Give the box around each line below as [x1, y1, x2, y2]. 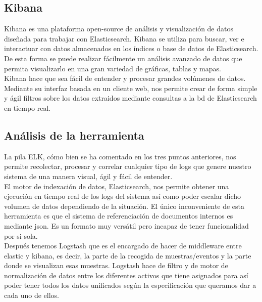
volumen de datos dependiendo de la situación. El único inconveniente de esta [4, 200, 245, 211]
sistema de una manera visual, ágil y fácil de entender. [4, 170, 173, 181]
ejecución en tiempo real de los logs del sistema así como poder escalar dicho [4, 191, 241, 201]
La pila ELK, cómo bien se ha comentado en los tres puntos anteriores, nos [4, 151, 236, 161]
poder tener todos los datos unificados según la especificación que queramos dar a [4, 280, 256, 290]
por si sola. [4, 230, 38, 241]
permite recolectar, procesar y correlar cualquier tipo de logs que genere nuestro [4, 161, 251, 171]
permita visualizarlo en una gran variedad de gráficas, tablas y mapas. [4, 63, 221, 73]
